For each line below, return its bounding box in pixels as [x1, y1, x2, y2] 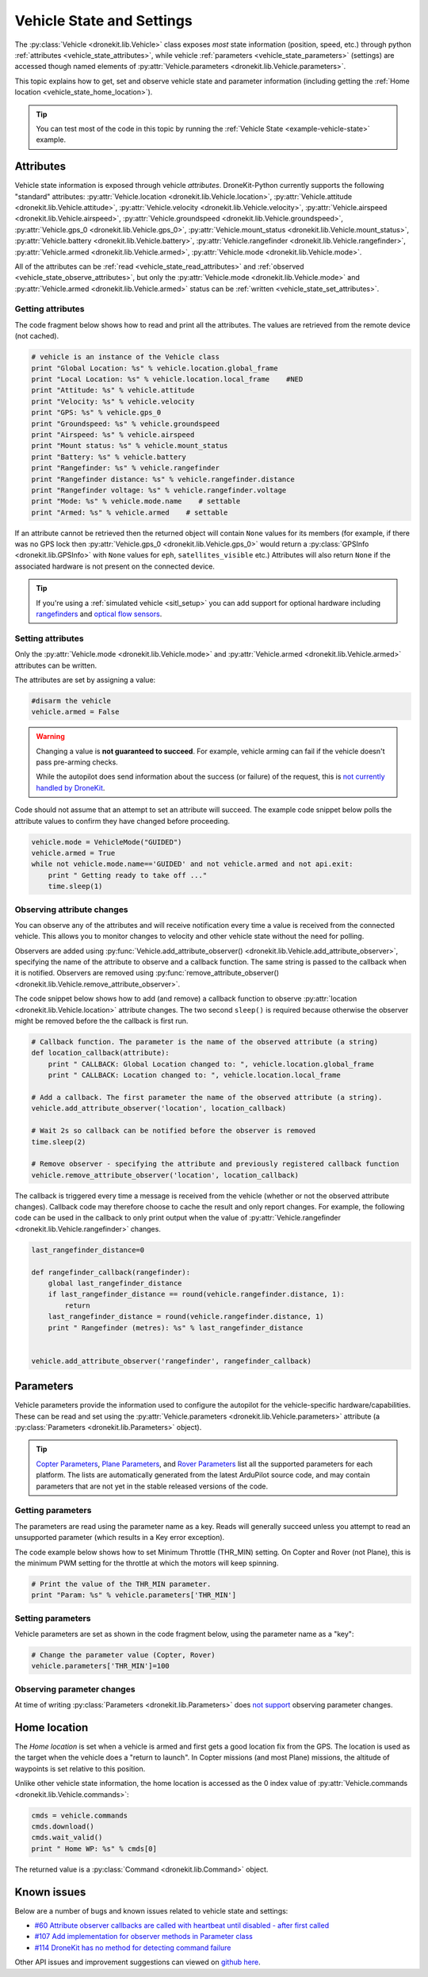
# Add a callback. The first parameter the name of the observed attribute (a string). [31, 1093, 383, 1102]
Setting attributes [14, 633, 84, 644]
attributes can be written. [14, 661, 97, 670]
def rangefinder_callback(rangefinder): [31, 1267, 190, 1277]
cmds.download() [31, 1822, 95, 1831]
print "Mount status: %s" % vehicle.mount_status [31, 441, 228, 450]
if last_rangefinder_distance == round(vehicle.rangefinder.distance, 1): [48, 1289, 345, 1299]
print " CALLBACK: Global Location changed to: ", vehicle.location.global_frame [48, 1059, 374, 1068]
